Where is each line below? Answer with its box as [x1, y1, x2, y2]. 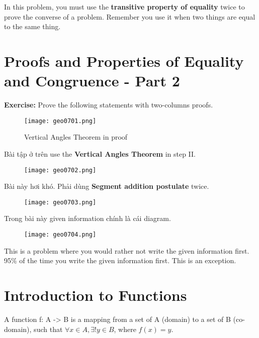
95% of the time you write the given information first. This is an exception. [4, 255, 236, 266]
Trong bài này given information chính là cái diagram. [4, 213, 171, 223]
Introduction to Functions [4, 285, 187, 305]
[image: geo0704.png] [24, 231, 97, 239]
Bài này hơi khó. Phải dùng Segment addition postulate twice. [4, 181, 209, 191]
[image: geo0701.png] [24, 117, 97, 125]
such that [34, 323, 63, 334]
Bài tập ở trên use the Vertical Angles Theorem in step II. [4, 148, 196, 159]
